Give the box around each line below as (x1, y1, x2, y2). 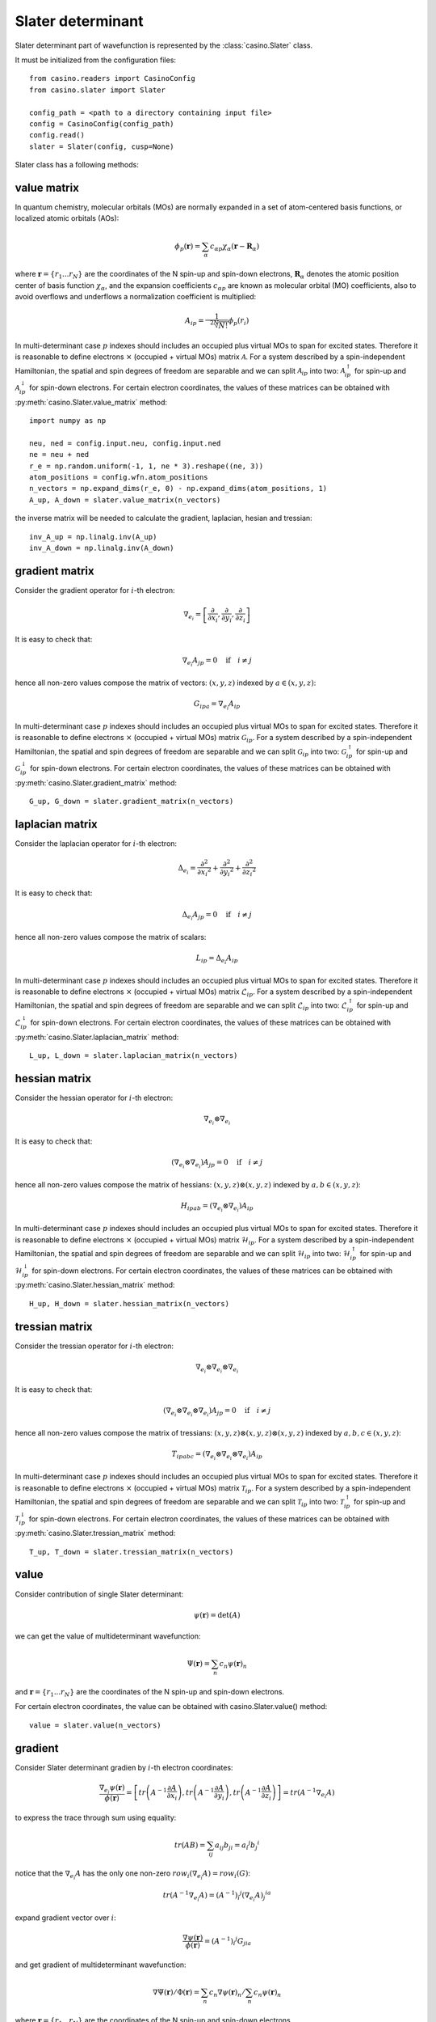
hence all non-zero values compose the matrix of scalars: (15, 932, 207, 941)
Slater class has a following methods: (15, 160, 139, 170)
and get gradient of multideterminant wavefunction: (15, 1960, 187, 1969)
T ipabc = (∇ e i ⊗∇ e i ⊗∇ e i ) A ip (171, 1449, 262, 1462)
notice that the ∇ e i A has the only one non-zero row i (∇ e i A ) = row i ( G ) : (15, 1868, 250, 1880)
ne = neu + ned (29, 450, 90, 459)
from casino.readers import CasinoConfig (29, 74, 195, 83)
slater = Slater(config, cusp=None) (29, 142, 174, 151)
